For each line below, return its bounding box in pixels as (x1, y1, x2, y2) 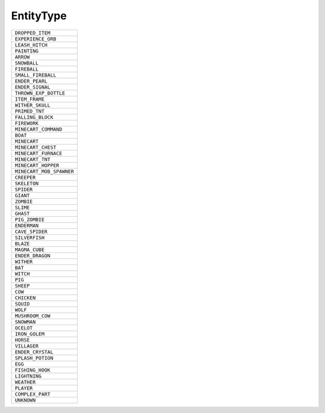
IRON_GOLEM (14, 331, 45, 337)
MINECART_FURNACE (14, 150, 63, 157)
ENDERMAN (14, 222, 39, 229)
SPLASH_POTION (14, 355, 54, 361)
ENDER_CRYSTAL (14, 349, 54, 355)
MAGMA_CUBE (14, 246, 45, 253)
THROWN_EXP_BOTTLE (14, 90, 66, 96)
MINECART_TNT (14, 156, 51, 163)
